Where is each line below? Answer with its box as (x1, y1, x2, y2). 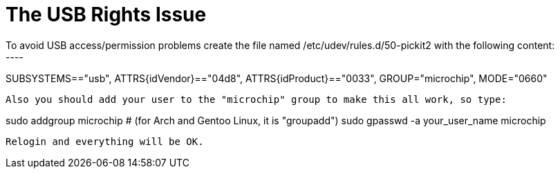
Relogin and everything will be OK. (6, 135, 204, 147)
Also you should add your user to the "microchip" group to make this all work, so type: (6, 93, 507, 105)
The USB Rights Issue (6, 3, 207, 26)
